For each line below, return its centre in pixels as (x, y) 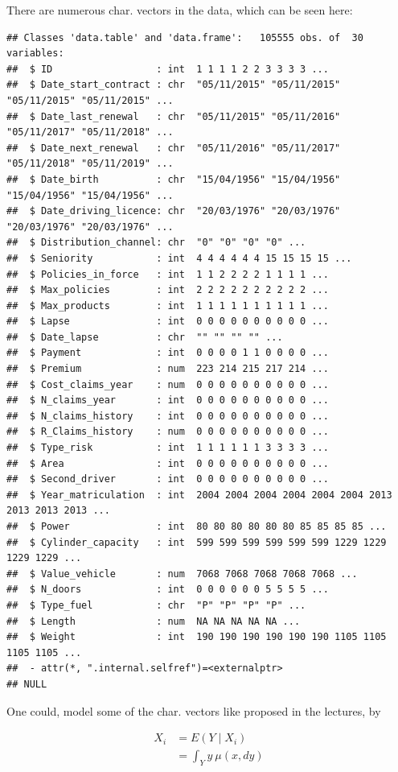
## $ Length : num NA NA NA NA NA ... (154, 621)
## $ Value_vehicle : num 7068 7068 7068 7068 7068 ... (182, 574)
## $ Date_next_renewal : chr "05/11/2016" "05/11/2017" (174, 148)
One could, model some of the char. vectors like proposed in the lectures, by (194, 710)
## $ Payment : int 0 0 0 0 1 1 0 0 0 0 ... (168, 353)
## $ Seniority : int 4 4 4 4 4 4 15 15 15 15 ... (179, 258)
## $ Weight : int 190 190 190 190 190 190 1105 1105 (197, 637)
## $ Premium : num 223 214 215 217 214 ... (168, 369)
